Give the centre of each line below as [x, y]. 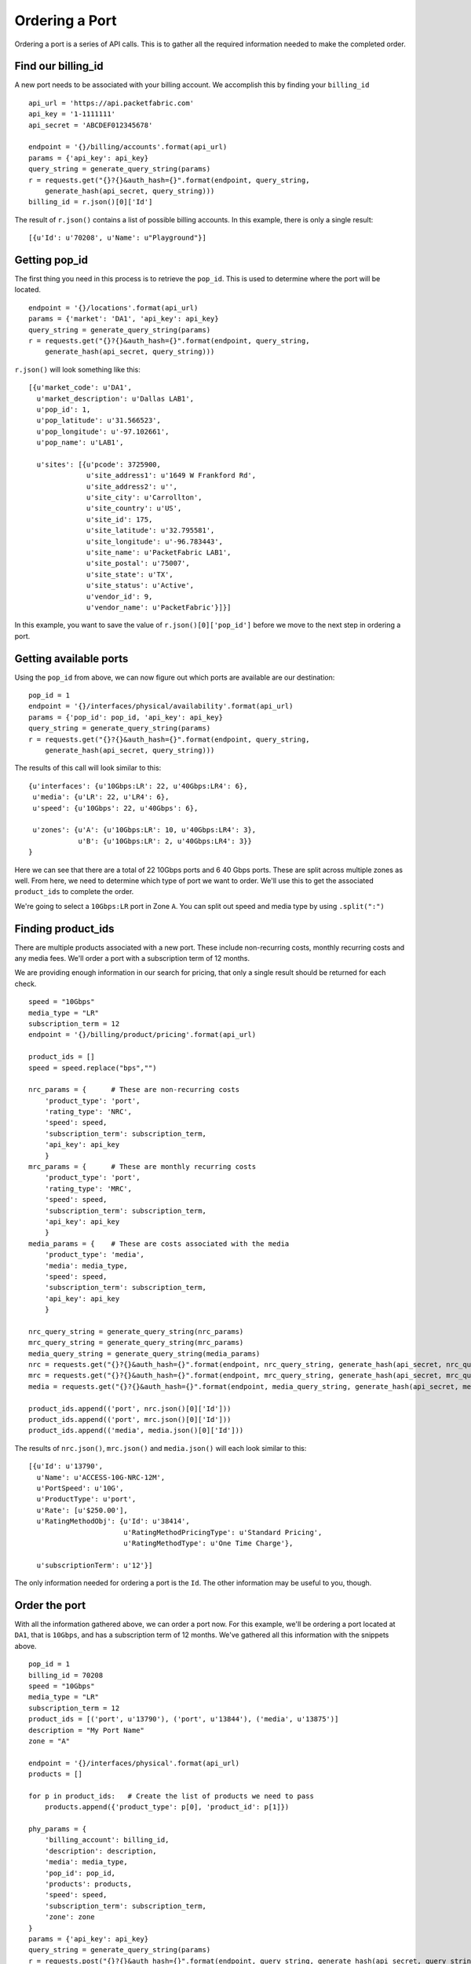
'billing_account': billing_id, [107, 1840]
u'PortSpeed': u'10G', [80, 1488]
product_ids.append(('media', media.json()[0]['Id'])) [136, 1431]
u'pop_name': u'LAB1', [80, 443]
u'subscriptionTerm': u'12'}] [95, 1565]
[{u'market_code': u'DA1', [80, 388]
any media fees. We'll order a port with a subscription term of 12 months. [132, 958]
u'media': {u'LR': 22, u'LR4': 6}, [101, 797]
